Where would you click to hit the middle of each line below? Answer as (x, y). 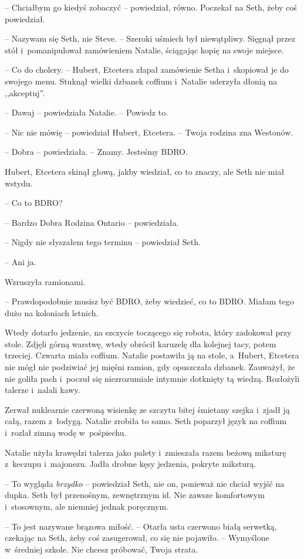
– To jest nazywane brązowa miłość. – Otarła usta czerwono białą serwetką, (141, 526)
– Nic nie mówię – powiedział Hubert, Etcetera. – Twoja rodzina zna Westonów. (149, 132)
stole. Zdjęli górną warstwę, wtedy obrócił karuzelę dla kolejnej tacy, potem (141, 343)
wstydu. (19, 183)
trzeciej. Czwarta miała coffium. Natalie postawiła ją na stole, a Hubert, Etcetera (152, 355)
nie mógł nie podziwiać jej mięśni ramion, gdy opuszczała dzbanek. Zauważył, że (150, 367)
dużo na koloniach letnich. (52, 312)
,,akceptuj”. (25, 92)
